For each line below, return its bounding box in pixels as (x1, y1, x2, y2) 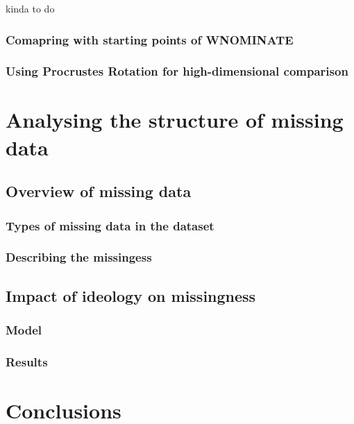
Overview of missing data (6, 180, 192, 202)
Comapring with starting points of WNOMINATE (6, 31, 294, 48)
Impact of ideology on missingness (6, 285, 256, 306)
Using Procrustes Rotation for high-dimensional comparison (6, 62, 348, 80)
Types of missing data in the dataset (6, 217, 214, 234)
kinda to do (6, 1, 55, 15)
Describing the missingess (6, 248, 152, 266)
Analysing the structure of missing (6, 105, 344, 134)
